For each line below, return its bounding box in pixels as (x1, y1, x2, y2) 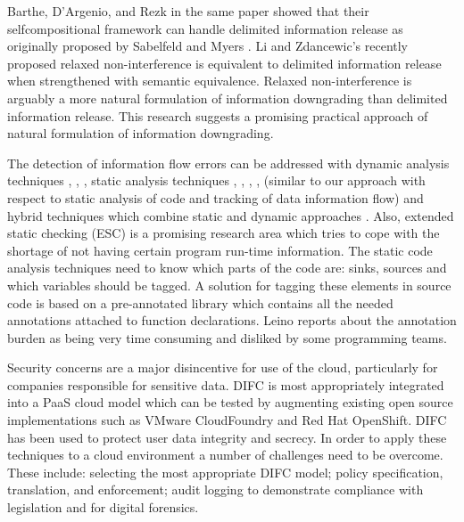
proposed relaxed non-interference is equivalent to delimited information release (7, 53, 442, 72)
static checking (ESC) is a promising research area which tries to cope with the (7, 224, 440, 242)
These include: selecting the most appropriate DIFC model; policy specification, (7, 462, 443, 481)
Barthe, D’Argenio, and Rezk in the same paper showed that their (7, 2, 369, 20)
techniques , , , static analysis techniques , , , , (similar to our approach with (7, 171, 426, 190)
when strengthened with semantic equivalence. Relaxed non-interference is (7, 71, 412, 90)
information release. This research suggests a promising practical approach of (7, 106, 428, 125)
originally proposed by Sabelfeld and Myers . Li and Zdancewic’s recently (7, 37, 409, 55)
